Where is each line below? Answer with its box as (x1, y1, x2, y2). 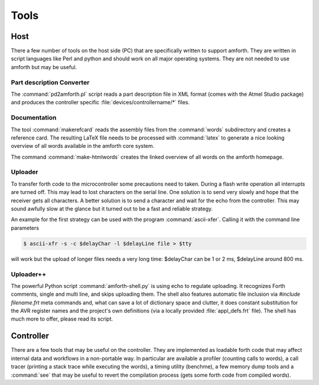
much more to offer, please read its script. (11, 315, 113, 322)
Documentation (11, 114, 57, 122)
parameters (11, 224, 40, 231)
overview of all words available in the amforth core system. (11, 143, 155, 150)
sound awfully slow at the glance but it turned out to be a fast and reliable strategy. (11, 205, 213, 212)
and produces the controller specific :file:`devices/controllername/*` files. (11, 99, 190, 106)
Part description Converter (11, 78, 90, 86)
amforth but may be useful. (11, 63, 77, 70)
